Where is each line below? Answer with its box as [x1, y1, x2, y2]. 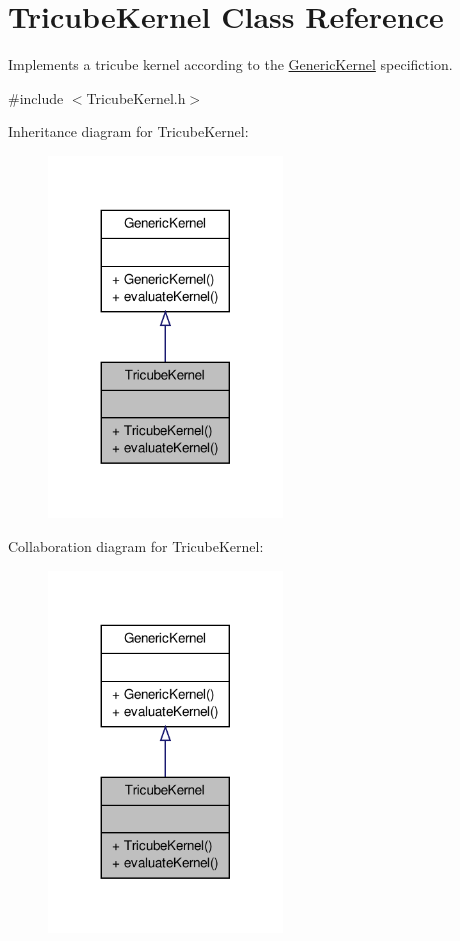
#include [8, 87, 64, 108]
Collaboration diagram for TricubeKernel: [8, 536, 264, 557]
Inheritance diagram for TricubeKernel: [8, 121, 249, 142]
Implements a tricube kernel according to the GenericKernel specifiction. [8, 54, 453, 75]
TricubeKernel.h [86, 87, 186, 108]
